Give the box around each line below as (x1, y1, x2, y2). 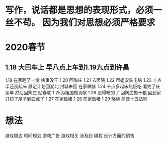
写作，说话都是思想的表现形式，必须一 (5, 4, 163, 16)
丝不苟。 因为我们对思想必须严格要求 (5, 17, 156, 28)
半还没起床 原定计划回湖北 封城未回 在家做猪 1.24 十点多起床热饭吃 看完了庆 (5, 83, 161, 90)
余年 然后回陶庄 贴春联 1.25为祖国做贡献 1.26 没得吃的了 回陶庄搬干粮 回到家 (5, 90, 162, 96)
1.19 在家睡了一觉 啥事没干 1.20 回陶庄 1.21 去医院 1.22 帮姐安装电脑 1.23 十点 (5, 77, 162, 83)
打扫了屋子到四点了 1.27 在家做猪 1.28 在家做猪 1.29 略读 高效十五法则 (5, 96, 148, 102)
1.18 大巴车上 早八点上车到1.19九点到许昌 (5, 63, 129, 71)
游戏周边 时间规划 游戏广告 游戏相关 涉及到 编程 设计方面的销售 (5, 133, 135, 139)
